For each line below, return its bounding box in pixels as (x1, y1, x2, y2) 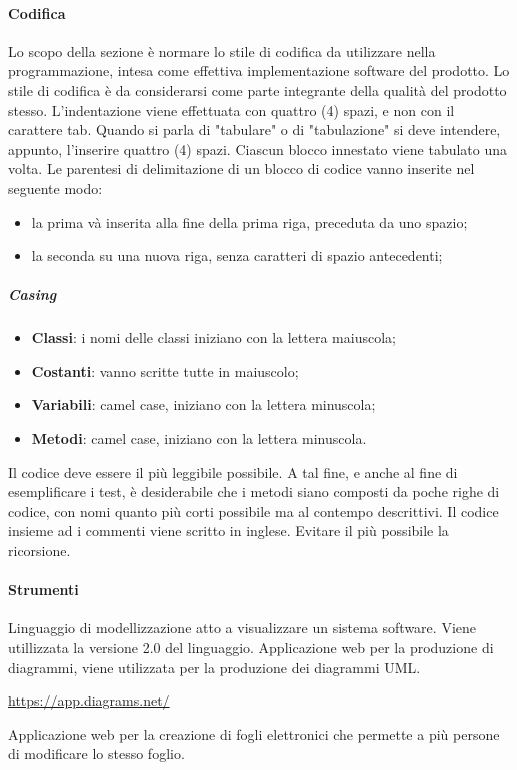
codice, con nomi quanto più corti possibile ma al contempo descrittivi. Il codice (8, 500, 499, 521)
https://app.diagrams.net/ (8, 690, 170, 711)
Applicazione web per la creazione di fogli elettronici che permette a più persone (8, 723, 500, 744)
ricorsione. (8, 540, 71, 561)
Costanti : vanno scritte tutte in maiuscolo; (31, 360, 299, 381)
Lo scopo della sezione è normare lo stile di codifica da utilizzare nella (8, 40, 436, 61)
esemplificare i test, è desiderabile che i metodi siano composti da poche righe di (8, 481, 500, 502)
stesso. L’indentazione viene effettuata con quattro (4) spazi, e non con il (8, 99, 455, 120)
